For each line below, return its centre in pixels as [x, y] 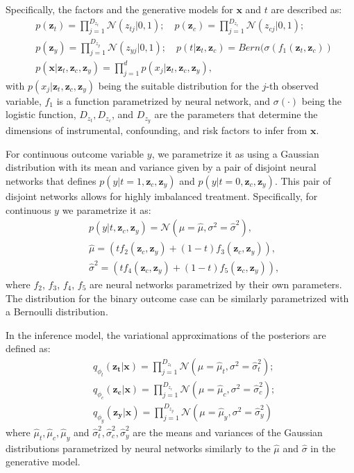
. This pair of [303, 180]
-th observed [293, 85]
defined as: [28, 348]
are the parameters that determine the [236, 114]
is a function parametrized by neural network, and [163, 100]
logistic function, [41, 114]
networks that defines [51, 180]
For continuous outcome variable [75, 153]
